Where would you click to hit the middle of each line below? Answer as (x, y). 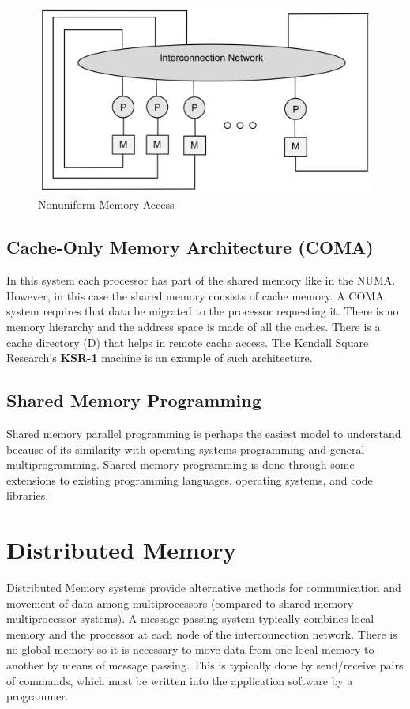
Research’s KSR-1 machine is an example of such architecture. (160, 358)
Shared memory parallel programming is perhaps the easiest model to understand (204, 433)
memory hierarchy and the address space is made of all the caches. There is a (194, 327)
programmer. (38, 696)
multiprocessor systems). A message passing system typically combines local (190, 618)
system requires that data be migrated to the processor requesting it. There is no (203, 311)
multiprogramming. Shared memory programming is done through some (181, 464)
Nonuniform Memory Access (106, 204)
